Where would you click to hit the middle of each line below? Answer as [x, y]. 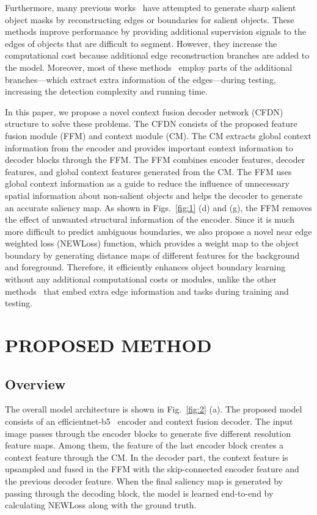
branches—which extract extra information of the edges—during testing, [140, 79]
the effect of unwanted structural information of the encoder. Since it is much [150, 219]
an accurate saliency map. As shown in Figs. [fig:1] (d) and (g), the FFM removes [158, 207]
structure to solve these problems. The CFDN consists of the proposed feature [151, 124]
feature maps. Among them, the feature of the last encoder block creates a [144, 445]
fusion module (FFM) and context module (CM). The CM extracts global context [158, 135]
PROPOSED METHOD [108, 345]
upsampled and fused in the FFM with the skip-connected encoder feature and [152, 469]
